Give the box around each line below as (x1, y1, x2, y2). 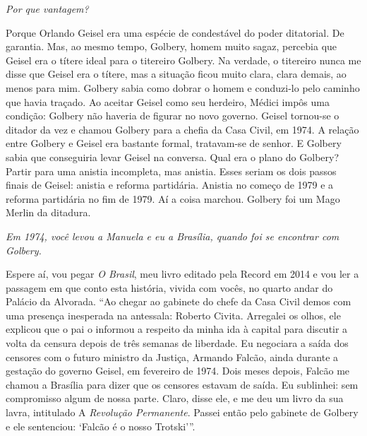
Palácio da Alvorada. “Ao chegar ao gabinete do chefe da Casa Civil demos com (6, 294, 351, 309)
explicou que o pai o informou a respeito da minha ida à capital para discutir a (6, 322, 348, 336)
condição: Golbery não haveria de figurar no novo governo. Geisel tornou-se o (6, 108, 339, 123)
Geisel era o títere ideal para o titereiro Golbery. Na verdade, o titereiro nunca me (6, 52, 361, 67)
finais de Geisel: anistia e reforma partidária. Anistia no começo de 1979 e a (6, 177, 334, 192)
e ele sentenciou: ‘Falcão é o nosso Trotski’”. (6, 418, 195, 433)
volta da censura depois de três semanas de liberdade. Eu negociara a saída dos (6, 336, 349, 350)
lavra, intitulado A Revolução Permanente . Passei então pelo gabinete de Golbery (6, 405, 359, 420)
